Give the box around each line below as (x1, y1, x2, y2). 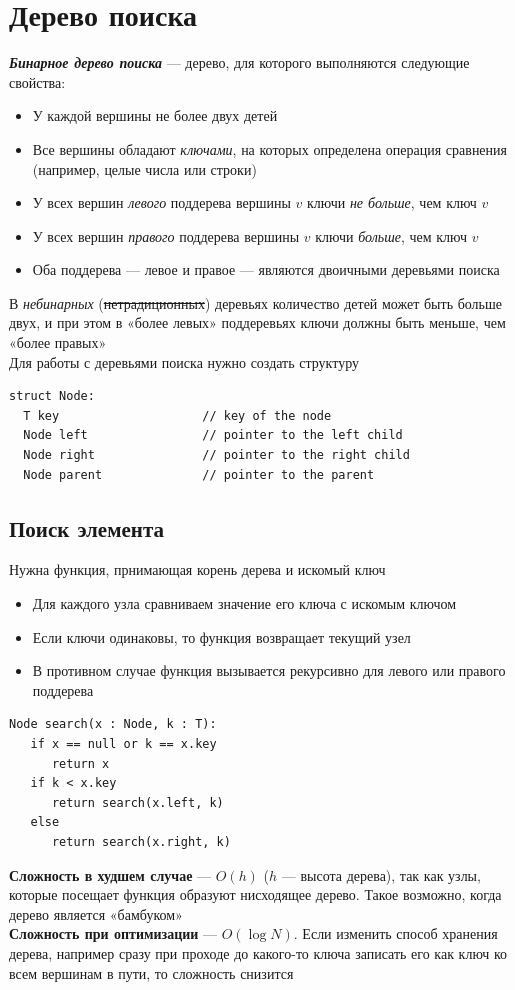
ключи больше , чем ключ (315, 225, 468, 246)
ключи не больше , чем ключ (306, 192, 477, 213)
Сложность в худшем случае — (9, 864, 212, 885)
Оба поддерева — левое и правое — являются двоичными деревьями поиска (32, 259, 500, 280)
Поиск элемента (9, 512, 164, 543)
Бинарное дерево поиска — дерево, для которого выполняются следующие (9, 52, 470, 73)
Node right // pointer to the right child (23, 448, 410, 463)
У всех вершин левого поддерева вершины (32, 192, 291, 213)
